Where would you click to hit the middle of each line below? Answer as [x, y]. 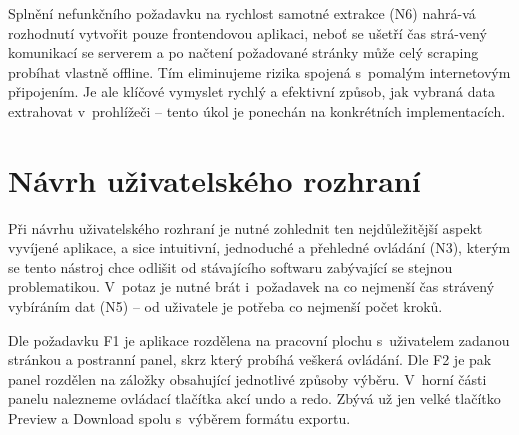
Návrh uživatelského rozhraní [214, 179]
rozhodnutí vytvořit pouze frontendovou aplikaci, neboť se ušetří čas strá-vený [247, 32]
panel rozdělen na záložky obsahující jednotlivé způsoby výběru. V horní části [247, 378]
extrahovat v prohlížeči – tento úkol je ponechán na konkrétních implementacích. [257, 110]
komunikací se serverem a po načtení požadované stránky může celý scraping [243, 52]
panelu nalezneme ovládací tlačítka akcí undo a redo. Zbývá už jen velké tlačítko [254, 398]
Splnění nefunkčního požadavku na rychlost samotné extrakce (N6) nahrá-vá [242, 13]
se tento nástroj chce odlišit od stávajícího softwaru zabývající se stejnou [230, 266]
